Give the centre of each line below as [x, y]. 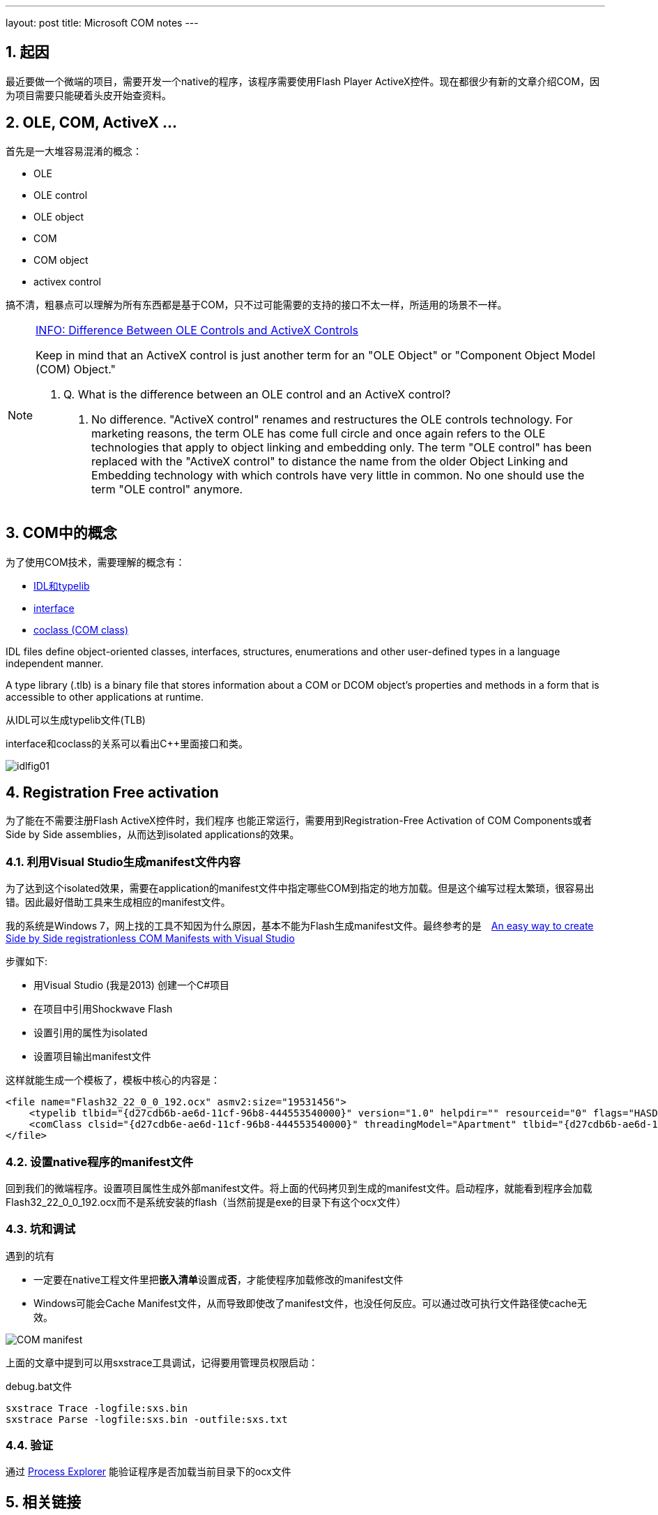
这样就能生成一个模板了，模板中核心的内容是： [113, 1080]
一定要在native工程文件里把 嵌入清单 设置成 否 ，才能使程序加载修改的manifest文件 [219, 1279]
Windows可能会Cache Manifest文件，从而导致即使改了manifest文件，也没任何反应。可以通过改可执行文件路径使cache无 [310, 1303]
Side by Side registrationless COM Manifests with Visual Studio [150, 939]
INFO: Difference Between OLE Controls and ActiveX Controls [197, 330]
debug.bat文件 [39, 1386]
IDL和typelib [62, 585]
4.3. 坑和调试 [41, 1229]
